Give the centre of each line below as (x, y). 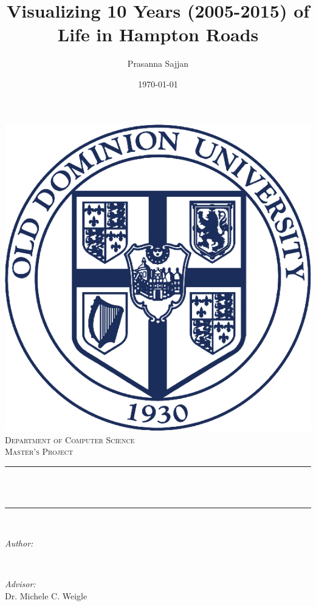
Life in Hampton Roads (158, 34)
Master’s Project (39, 451)
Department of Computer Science (70, 439)
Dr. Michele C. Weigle (46, 595)
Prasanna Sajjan (158, 63)
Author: (19, 543)
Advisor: (20, 584)
